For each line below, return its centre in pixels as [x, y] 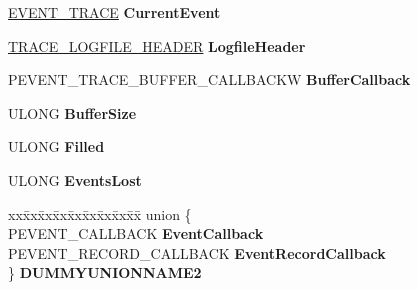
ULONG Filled [56, 146]
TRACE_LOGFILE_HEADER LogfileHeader [157, 45]
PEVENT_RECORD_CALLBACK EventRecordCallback [197, 252]
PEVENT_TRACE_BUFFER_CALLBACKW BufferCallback [209, 79]
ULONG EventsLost [75, 179]
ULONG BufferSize [72, 112]
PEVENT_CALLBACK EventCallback [136, 233]
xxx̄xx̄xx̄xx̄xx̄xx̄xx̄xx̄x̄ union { [100, 213]
